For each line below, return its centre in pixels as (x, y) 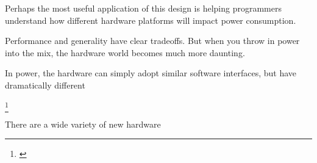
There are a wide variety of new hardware (83, 124)
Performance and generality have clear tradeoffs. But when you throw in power (152, 41)
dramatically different (45, 85)
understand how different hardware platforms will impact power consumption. (151, 20)
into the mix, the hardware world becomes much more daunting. (125, 52)
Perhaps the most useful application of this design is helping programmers (143, 8)
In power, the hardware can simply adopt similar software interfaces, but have (151, 73)
